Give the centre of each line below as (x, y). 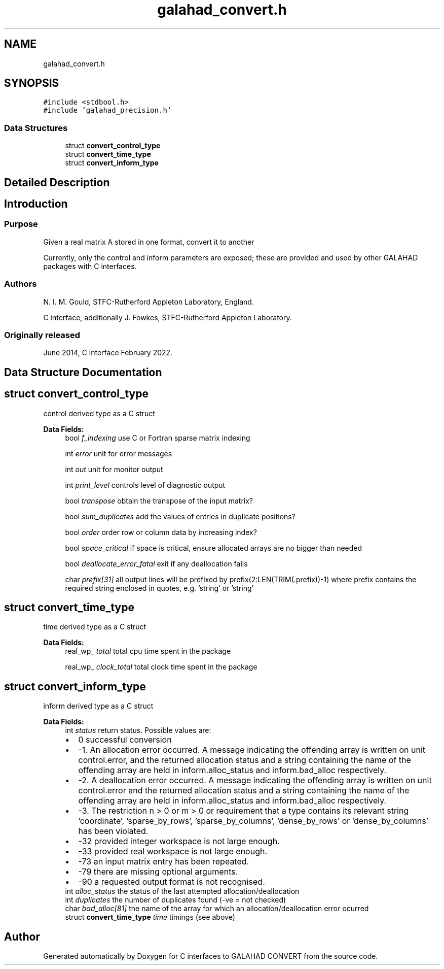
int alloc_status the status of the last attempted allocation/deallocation (182, 891)
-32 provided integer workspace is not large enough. (179, 841)
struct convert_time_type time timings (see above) (150, 917)
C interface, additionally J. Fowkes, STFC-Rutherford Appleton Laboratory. (168, 317)
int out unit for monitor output (114, 469)
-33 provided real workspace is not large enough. (173, 851)
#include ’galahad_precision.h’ (107, 110)
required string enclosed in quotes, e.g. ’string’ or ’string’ (159, 588)
